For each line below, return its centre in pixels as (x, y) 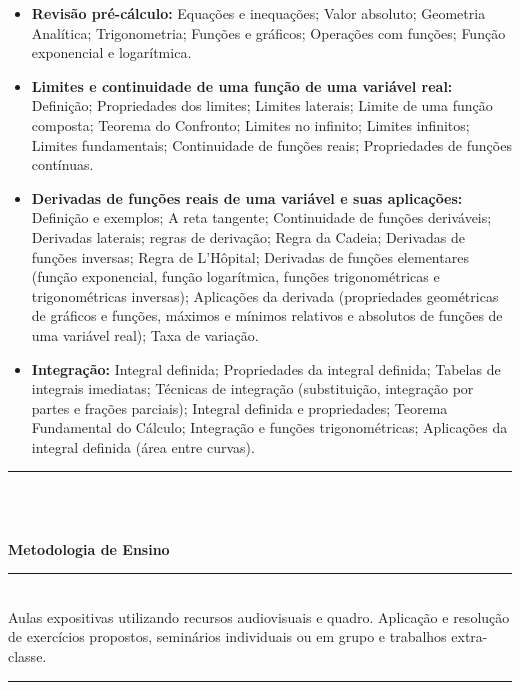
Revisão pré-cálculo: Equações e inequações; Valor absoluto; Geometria (258, 13)
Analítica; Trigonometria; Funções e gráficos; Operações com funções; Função (268, 32)
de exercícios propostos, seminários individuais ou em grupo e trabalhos (227, 636)
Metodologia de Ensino (89, 548)
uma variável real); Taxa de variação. (145, 334)
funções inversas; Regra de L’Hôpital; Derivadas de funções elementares (250, 256)
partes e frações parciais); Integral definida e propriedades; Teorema (239, 407)
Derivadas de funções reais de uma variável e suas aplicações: (247, 197)
